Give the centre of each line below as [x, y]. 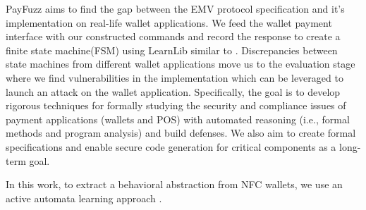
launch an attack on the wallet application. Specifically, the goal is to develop [173, 91]
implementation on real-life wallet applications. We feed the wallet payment [169, 22]
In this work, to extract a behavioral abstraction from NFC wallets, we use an [174, 184]
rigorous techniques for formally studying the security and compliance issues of [176, 105]
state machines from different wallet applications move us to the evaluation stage [181, 64]
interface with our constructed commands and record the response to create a [173, 36]
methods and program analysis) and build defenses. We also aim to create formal [181, 133]
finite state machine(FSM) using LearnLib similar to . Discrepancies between [172, 50]
